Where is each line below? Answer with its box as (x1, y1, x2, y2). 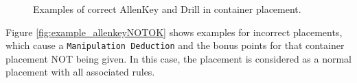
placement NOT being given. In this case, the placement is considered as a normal (5, 51, 352, 65)
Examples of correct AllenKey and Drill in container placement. (33, 2, 301, 16)
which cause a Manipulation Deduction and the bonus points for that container (5, 38, 345, 52)
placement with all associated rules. (5, 65, 155, 79)
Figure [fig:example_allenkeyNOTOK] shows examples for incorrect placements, (5, 24, 343, 39)
